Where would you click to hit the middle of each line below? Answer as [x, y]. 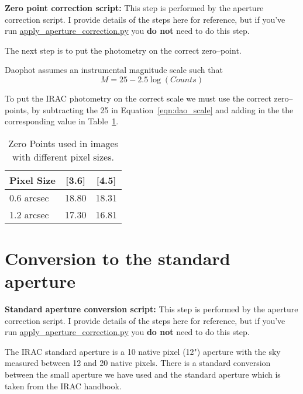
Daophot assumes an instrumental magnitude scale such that [114, 70]
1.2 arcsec [29, 214]
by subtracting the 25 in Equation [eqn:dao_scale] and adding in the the [162, 109]
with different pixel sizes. [63, 156]
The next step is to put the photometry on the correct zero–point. [123, 50]
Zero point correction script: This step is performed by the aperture [134, 8]
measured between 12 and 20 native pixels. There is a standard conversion [138, 363]
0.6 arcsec [29, 197]
